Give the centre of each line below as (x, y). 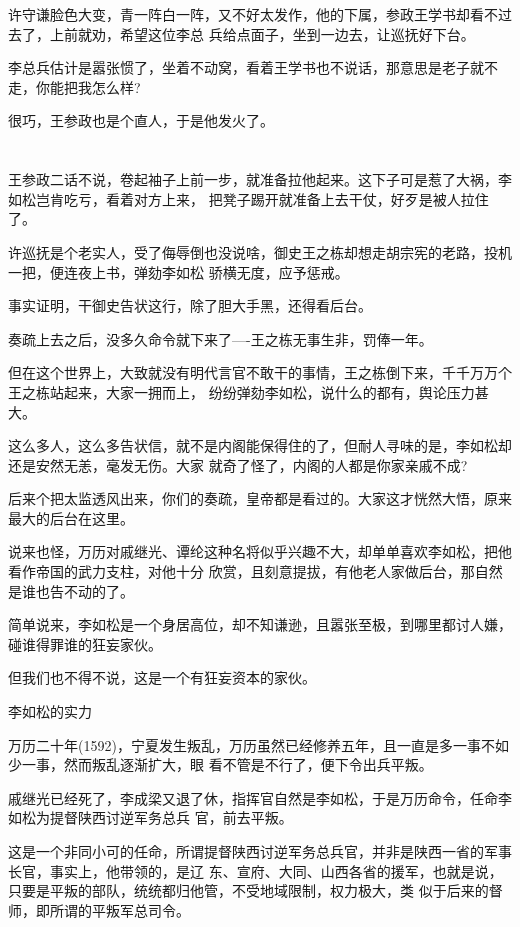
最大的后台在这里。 (71, 517)
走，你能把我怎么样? (74, 86)
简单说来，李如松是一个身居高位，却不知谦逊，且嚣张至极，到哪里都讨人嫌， (260, 624)
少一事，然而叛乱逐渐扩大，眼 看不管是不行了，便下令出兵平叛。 (220, 764)
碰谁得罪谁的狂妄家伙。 (85, 643)
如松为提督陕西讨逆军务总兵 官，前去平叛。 (150, 817)
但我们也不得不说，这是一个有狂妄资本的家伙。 (162, 677)
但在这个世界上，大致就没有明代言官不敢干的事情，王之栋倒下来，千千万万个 (260, 372)
